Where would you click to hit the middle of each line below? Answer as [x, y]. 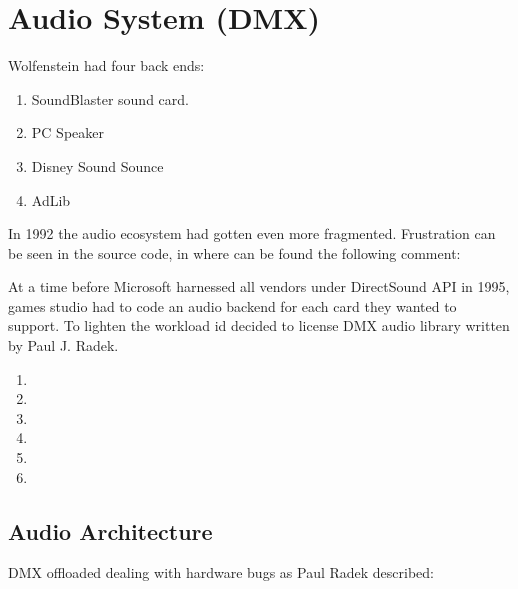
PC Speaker [67, 132]
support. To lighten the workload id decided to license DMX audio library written [259, 325]
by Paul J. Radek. [63, 345]
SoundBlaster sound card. [110, 98]
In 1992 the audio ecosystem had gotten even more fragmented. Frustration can [252, 233]
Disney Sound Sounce [97, 165]
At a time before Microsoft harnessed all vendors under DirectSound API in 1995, [259, 286]
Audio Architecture [110, 530]
